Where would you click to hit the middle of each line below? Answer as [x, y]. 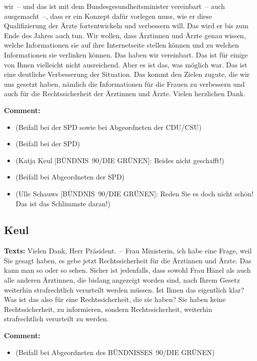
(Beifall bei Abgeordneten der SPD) [70, 177]
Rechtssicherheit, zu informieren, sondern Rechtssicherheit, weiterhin [108, 309]
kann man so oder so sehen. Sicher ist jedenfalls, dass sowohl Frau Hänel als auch [128, 270]
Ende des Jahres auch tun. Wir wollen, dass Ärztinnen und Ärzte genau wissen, [125, 35]
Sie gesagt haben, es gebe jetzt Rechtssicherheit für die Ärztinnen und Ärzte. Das [128, 260]
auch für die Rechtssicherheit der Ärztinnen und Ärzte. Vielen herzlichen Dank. [125, 93]
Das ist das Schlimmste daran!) [63, 203]
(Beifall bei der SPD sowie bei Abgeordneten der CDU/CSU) [108, 127]
